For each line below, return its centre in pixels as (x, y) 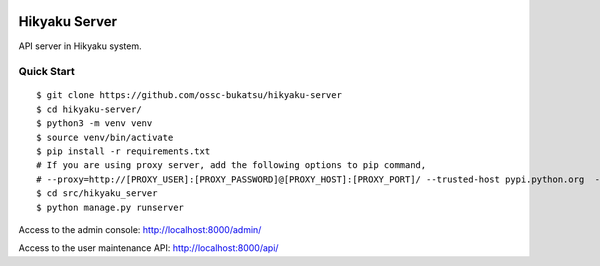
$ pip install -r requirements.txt (123, 151)
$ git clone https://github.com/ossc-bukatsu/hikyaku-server (189, 95)
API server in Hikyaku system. (80, 46)
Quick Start (46, 72)
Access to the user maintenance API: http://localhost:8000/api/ (148, 248)
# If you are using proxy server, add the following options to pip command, (231, 165)
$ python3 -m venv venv (94, 123)
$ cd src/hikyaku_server (97, 193)
